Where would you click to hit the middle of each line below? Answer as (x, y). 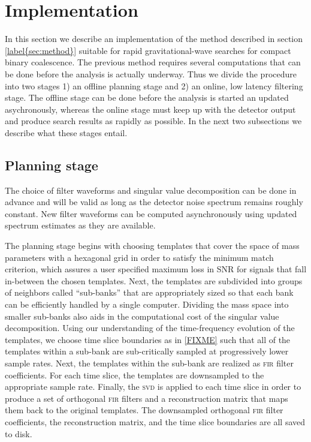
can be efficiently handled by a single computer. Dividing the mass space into (147, 304)
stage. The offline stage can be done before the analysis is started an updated (147, 97)
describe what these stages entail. (66, 132)
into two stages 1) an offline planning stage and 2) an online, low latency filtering (154, 85)
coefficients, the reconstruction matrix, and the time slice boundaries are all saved (155, 421)
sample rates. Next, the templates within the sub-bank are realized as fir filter (149, 363)
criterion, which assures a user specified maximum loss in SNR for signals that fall (156, 269)
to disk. (19, 433)
